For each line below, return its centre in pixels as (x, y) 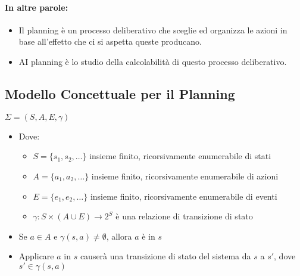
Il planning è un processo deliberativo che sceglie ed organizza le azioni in (153, 30)
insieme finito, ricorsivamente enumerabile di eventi (184, 196)
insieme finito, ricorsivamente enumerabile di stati (180, 156)
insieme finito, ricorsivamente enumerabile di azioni (185, 176)
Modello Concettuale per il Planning (120, 93)
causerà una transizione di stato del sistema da (165, 256)
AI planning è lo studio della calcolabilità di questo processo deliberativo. (153, 61)
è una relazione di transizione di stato (184, 216)
